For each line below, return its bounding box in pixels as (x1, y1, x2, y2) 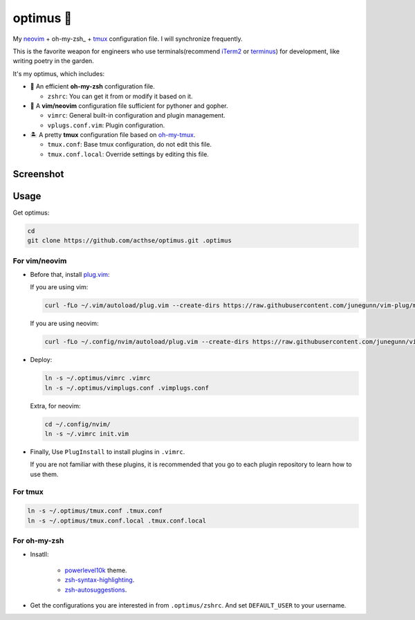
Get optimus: (12, 208, 50, 217)
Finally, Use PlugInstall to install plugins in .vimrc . (30, 447, 185, 456)
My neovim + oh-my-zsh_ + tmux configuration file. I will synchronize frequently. (12, 35, 243, 43)
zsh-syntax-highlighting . (64, 576, 135, 584)
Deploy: (30, 356, 53, 364)
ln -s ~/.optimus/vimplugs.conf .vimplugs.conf (44, 384, 209, 392)
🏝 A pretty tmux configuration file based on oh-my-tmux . (30, 131, 196, 139)
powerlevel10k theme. (64, 566, 127, 574)
